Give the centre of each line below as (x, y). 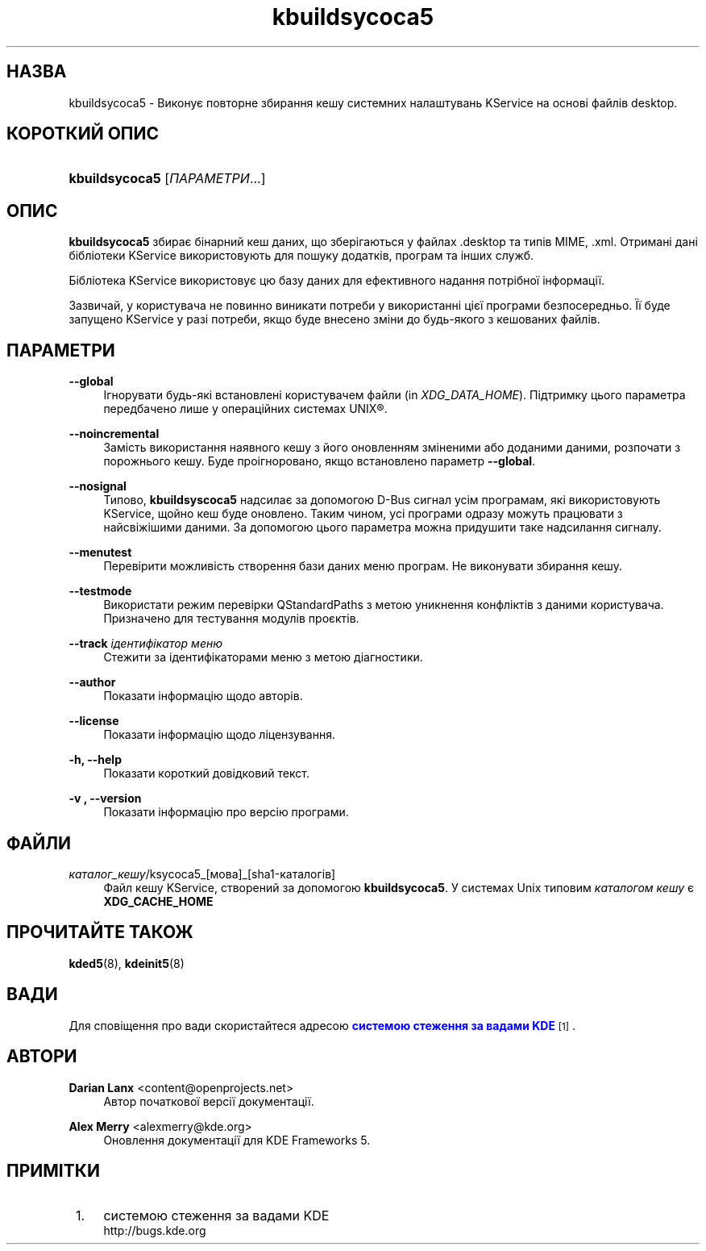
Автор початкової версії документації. (209, 1101)
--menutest (100, 553)
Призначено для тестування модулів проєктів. (231, 619)
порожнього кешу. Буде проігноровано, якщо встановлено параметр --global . (320, 461)
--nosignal (98, 486)
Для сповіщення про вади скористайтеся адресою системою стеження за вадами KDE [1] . (322, 1025)
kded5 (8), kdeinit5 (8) (127, 963)
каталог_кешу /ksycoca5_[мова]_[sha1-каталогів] (202, 874)
